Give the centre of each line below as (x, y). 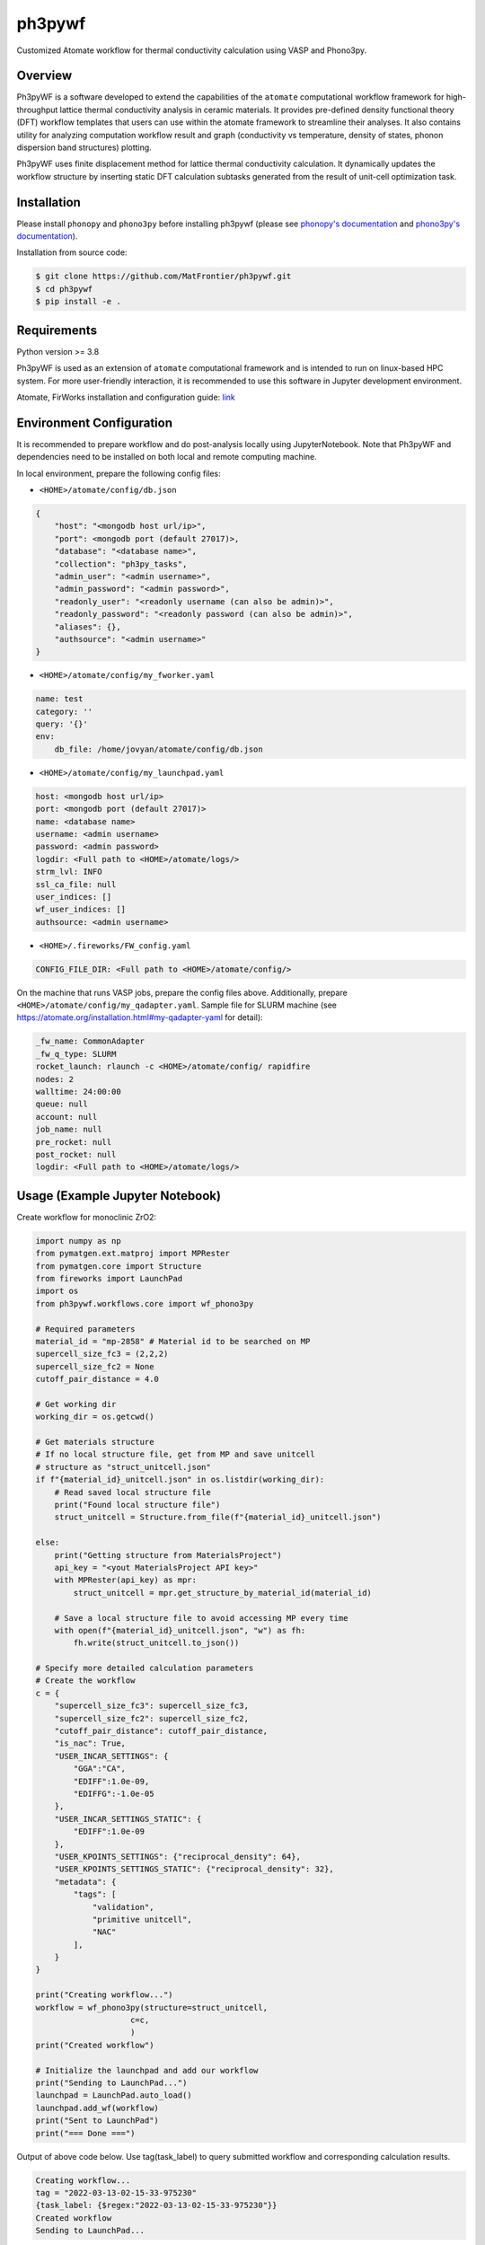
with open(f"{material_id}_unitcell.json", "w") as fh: (180, 1630)
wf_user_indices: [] (80, 910)
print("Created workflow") (95, 2045)
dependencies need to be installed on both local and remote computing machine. (167, 457)
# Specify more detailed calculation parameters (145, 1668)
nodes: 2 (55, 1079)
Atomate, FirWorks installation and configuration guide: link (126, 397)
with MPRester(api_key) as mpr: (126, 1580)
